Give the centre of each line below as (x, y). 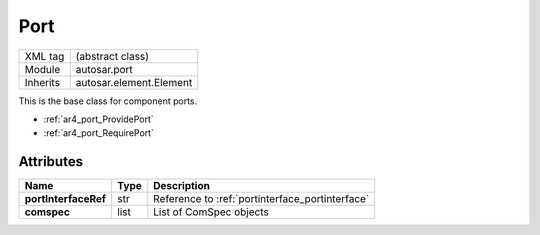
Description (181, 186)
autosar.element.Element (134, 82)
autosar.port (104, 69)
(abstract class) (112, 56)
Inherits (42, 82)
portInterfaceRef (65, 199)
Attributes (51, 161)
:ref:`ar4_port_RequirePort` (99, 133)
